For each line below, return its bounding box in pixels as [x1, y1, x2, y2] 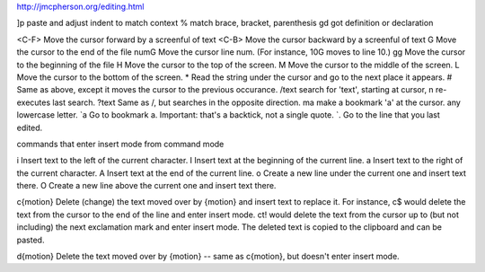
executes [16, 97, 51, 108]
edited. [16, 122, 43, 133]
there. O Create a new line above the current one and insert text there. [16, 180, 277, 191]
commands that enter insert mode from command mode [16, 138, 225, 149]
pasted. [16, 234, 45, 245]
